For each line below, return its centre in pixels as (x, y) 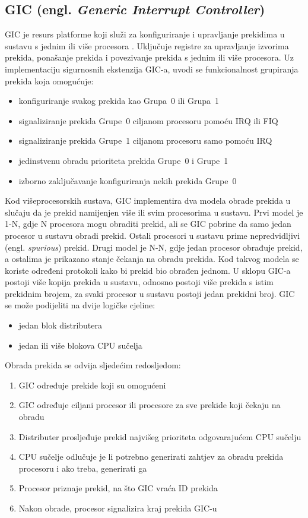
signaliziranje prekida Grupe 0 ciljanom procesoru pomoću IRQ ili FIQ (148, 120)
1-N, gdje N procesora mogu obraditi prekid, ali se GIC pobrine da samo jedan (148, 224)
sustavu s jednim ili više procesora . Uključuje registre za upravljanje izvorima (147, 45)
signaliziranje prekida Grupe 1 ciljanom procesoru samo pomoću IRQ (145, 140)
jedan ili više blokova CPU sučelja (80, 345)
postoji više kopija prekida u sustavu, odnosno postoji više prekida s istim (139, 282)
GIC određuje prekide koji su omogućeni (92, 385)
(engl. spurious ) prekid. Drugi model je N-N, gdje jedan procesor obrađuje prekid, (154, 247)
